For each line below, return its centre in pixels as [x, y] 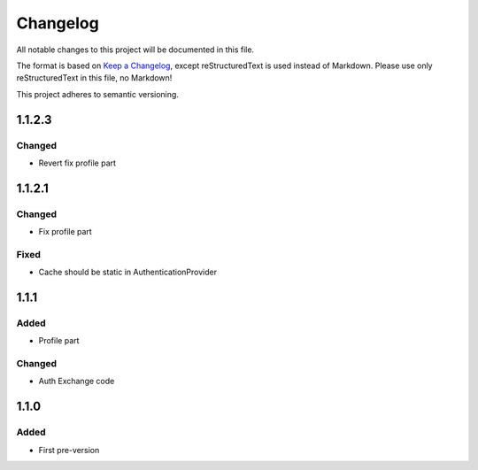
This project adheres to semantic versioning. [97, 94]
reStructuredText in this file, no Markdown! [94, 78]
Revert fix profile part [77, 163]
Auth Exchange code [77, 381]
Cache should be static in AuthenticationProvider [127, 272]
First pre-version [69, 450]
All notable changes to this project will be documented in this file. [135, 50]
